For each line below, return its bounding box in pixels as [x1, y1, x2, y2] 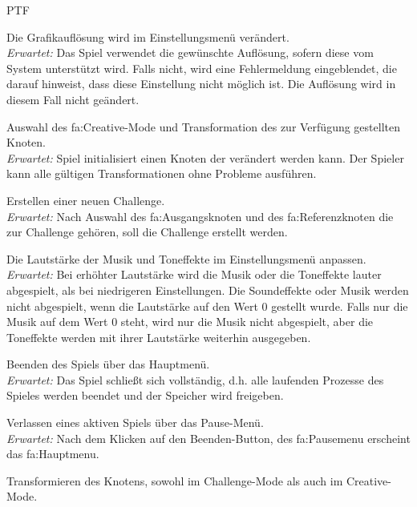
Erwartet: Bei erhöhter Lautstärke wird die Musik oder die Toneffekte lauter [6, 266, 382, 283]
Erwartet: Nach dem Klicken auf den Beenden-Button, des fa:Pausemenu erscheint [6, 429, 411, 446]
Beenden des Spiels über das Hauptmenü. [6, 356, 210, 372]
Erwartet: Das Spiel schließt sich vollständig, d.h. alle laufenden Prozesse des [6, 371, 384, 388]
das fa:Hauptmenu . [6, 445, 99, 462]
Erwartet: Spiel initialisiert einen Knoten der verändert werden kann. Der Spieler [6, 149, 404, 166]
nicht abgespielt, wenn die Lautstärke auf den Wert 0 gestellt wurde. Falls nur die [6, 297, 408, 314]
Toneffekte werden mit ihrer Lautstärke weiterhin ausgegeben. [6, 328, 311, 345]
